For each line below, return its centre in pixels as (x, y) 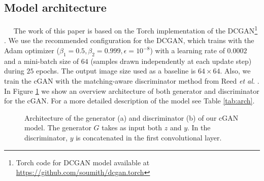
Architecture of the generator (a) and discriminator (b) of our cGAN (131, 117)
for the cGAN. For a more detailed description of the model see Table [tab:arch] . (129, 101)
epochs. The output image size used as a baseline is (116, 71)
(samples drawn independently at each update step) (171, 61)
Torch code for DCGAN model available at (83, 162)
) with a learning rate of (187, 50)
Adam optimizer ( (32, 50)
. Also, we (235, 71)
